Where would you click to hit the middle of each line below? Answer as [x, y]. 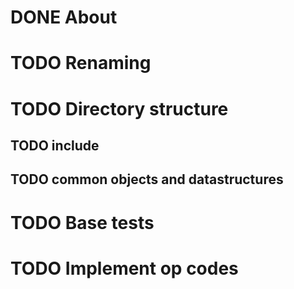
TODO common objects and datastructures [147, 179]
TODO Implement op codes [124, 268]
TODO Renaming [81, 63]
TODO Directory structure [119, 108]
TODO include [55, 145]
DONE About [64, 17]
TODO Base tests [82, 222]
